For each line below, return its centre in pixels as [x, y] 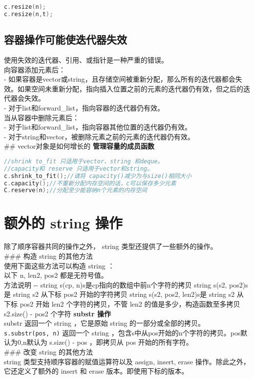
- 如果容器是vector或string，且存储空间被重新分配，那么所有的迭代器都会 [120, 79]
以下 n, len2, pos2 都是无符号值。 [56, 275]
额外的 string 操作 [63, 223]
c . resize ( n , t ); [29, 14]
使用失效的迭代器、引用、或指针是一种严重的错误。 [86, 59]
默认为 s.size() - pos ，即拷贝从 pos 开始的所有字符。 [110, 342]
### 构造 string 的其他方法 [49, 256]
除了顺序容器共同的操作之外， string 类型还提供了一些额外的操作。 [111, 246]
